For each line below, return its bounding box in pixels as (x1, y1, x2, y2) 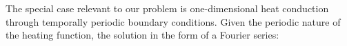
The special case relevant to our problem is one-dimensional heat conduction (6, 1, 329, 15)
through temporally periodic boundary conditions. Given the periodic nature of (6, 14, 341, 28)
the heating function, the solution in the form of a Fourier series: (6, 28, 279, 42)
